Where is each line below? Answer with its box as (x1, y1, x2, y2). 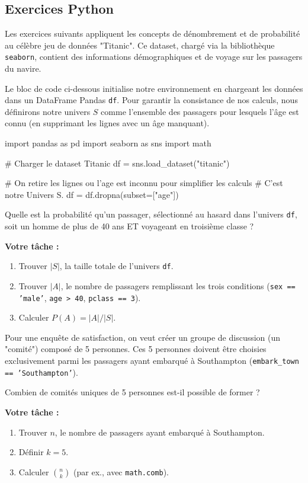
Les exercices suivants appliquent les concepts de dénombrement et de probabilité (5, 27, 300, 40)
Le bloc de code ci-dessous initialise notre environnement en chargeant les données (5, 82, 303, 94)
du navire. (5, 62, 41, 75)
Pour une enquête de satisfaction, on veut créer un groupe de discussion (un (5, 331, 281, 343)
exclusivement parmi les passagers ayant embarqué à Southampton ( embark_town (5, 354, 299, 367)
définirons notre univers (5, 105, 91, 117)
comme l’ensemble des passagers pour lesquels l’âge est (101, 105, 299, 117)
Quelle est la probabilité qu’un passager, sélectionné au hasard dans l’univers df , (5, 208, 297, 220)
